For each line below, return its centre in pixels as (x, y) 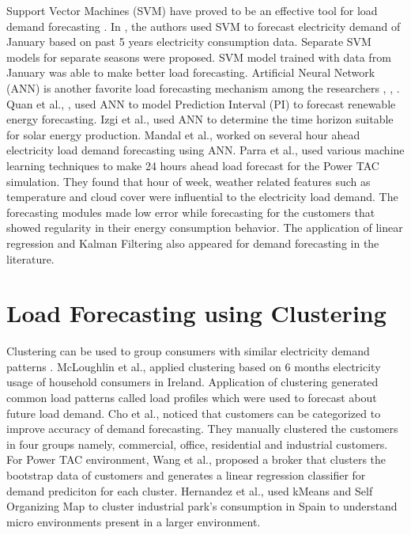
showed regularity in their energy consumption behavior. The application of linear (205, 228)
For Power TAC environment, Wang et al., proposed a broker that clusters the (196, 459)
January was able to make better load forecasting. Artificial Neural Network (191, 72)
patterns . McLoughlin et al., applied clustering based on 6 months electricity (194, 366)
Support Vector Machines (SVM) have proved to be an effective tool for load (192, 10)
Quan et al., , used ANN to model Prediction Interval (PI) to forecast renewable (201, 103)
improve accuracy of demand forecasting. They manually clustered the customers (202, 429)
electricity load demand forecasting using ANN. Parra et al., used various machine (205, 150)
